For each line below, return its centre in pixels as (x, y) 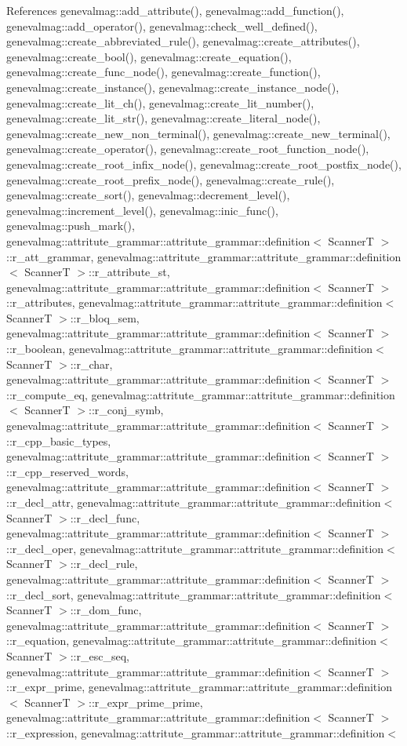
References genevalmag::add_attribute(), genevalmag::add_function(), (175, 10)
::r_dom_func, (106, 610)
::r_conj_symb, (126, 410)
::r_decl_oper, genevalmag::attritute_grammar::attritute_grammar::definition (195, 548)
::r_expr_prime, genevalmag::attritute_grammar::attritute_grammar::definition (199, 687)
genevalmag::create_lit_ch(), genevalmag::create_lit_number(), (160, 102)
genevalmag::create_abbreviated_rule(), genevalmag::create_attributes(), (183, 41)
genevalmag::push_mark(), (71, 226)
